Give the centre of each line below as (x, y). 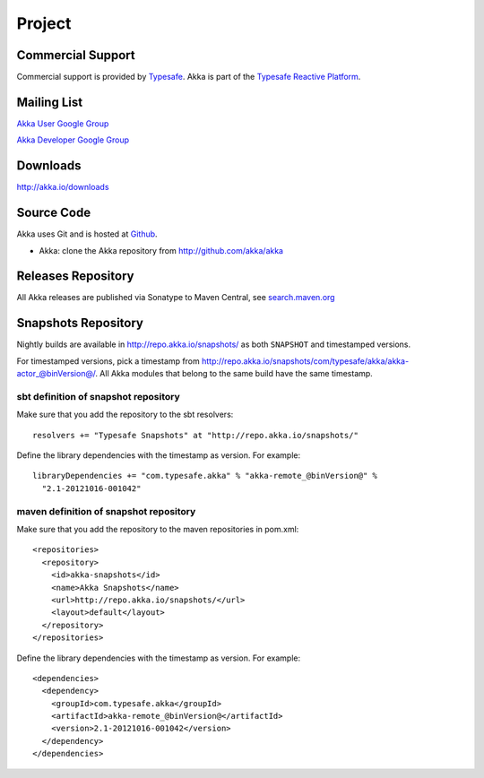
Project (44, 23)
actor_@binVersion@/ (56, 374)
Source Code (54, 213)
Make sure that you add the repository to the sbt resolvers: (125, 415)
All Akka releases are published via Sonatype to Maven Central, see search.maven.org (176, 298)
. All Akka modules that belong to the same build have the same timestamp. (234, 374)
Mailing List (50, 102)
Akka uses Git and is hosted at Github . (87, 234)
